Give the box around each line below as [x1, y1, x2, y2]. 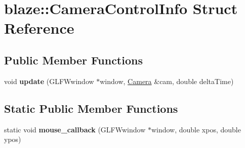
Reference [4, 18, 74, 38]
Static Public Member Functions [4, 100, 178, 116]
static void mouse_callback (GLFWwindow [4, 124, 146, 134]
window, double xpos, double [151, 124, 241, 134]
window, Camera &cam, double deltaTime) [100, 76, 234, 86]
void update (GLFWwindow [4, 76, 94, 86]
